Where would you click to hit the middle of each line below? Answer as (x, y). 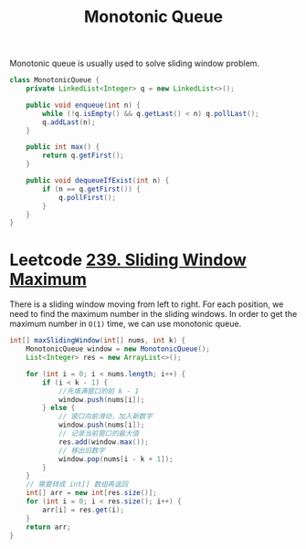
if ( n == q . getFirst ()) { (92, 189)
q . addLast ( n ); (69, 122)
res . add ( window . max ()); (103, 442)
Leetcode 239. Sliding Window (128, 260)
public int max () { (63, 147)
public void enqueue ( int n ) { (84, 105)
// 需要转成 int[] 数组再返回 (77, 485)
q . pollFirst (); (87, 197)
